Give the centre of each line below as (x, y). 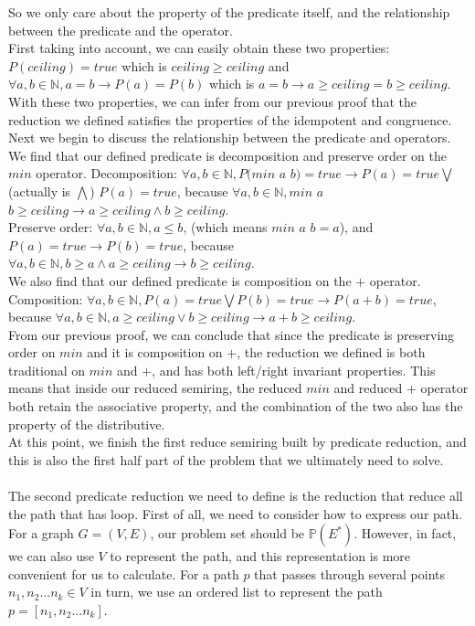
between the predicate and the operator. (121, 30)
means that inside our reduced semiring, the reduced (155, 388)
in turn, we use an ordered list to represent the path (237, 592)
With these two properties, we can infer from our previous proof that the (212, 101)
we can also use (51, 556)
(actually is (40, 191)
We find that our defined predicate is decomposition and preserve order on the (227, 155)
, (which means (225, 227)
